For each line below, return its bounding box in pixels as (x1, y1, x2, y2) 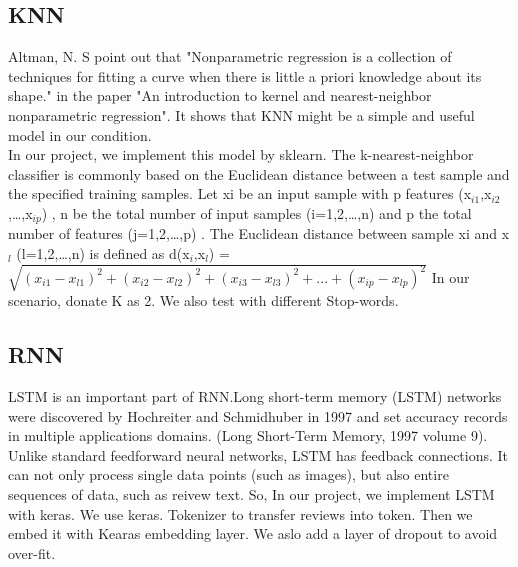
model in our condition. (8, 124, 152, 145)
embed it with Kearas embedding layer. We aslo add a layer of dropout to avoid (8, 523, 498, 544)
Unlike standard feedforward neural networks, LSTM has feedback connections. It (8, 444, 509, 465)
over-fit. (8, 542, 56, 563)
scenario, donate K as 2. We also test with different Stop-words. (8, 290, 399, 311)
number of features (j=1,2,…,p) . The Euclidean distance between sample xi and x (8, 223, 510, 244)
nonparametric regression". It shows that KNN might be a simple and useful (8, 104, 475, 125)
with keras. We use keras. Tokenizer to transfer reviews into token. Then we (8, 503, 473, 524)
